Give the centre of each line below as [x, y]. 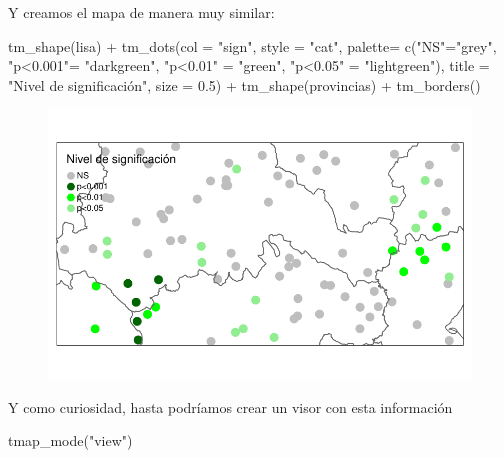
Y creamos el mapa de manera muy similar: [141, 12]
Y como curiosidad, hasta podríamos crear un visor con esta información [230, 406]
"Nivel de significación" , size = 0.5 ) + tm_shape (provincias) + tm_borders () [244, 84]
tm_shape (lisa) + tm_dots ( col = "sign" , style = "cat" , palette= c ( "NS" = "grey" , [252, 45]
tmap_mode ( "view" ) [70, 440]
